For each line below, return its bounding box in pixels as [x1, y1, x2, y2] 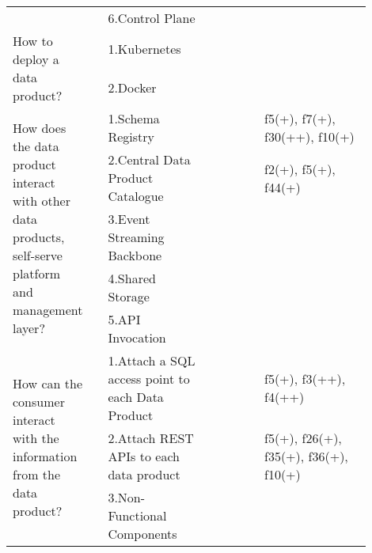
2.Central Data [108, 150, 191, 169]
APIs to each [108, 447, 180, 465]
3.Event [108, 210, 150, 228]
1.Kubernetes [108, 40, 181, 58]
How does [13, 119, 66, 137]
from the [13, 465, 61, 483]
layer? [13, 319, 45, 337]
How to [13, 32, 53, 50]
